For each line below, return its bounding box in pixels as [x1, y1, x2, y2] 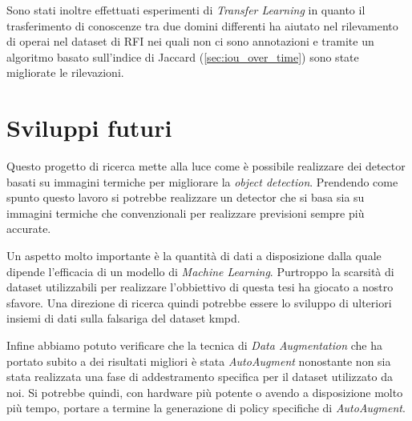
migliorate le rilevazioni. [6, 64, 124, 81]
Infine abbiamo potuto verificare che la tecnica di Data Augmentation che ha [6, 337, 383, 354]
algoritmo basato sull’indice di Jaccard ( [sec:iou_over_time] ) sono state [6, 48, 359, 65]
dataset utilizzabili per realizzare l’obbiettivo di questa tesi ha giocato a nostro [6, 279, 394, 295]
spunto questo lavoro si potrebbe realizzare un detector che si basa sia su [6, 189, 365, 206]
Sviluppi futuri [6, 111, 172, 144]
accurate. [6, 220, 51, 237]
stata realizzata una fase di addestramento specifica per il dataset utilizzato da [6, 368, 393, 385]
